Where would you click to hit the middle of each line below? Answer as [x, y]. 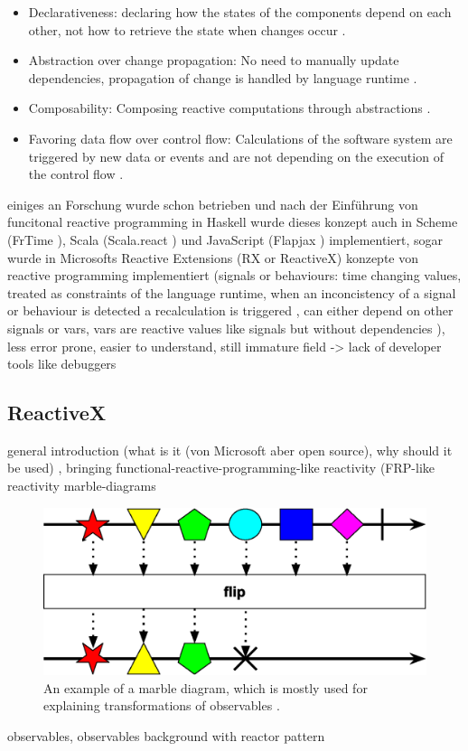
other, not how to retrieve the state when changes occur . [187, 29]
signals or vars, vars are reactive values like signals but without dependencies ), [226, 328]
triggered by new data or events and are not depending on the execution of [236, 156]
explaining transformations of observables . [162, 705]
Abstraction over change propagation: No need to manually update [214, 60]
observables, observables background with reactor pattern [166, 735]
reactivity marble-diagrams [82, 486]
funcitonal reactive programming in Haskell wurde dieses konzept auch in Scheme [233, 222]
